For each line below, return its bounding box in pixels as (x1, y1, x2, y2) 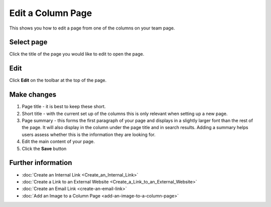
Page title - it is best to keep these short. (22, 103, 106, 109)
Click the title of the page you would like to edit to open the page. (9, 51, 145, 57)
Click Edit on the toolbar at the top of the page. (9, 77, 107, 83)
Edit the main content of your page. (22, 138, 95, 144)
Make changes (9, 90, 57, 99)
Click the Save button (22, 145, 67, 151)
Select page (9, 38, 48, 46)
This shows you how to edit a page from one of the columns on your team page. (9, 25, 175, 31)
